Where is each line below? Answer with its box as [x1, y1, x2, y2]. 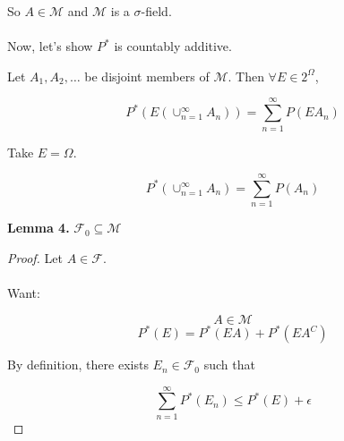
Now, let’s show [7, 37, 93, 55]
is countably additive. [114, 37, 232, 55]
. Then [228, 66, 264, 85]
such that [203, 355, 255, 374]
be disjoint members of [84, 66, 210, 85]
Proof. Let [7, 248, 63, 267]
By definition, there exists [7, 355, 149, 374]
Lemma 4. [7, 218, 70, 237]
